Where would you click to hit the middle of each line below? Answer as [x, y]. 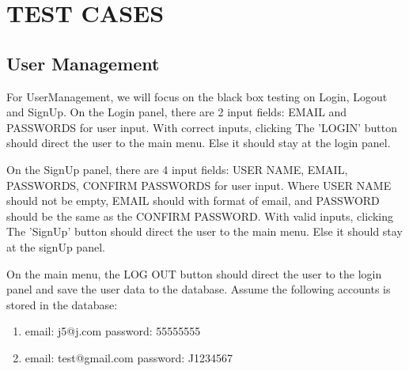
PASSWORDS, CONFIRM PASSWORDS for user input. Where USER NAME [199, 185]
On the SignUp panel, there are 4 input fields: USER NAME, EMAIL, [177, 169]
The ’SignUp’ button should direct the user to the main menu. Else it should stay [204, 231]
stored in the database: [62, 304]
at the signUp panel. [56, 246]
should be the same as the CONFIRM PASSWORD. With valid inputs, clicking [200, 216]
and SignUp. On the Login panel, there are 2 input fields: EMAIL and [177, 112]
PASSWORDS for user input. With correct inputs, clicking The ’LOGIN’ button [202, 127]
